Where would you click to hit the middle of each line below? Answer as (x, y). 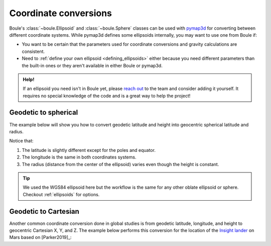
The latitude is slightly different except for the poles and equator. (89, 150)
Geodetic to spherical (44, 112)
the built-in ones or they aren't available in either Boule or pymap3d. (92, 65)
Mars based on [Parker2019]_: (40, 237)
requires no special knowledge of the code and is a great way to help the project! (107, 96)
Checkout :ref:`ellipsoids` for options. (61, 194)
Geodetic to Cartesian (44, 211)
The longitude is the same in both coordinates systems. (79, 157)
